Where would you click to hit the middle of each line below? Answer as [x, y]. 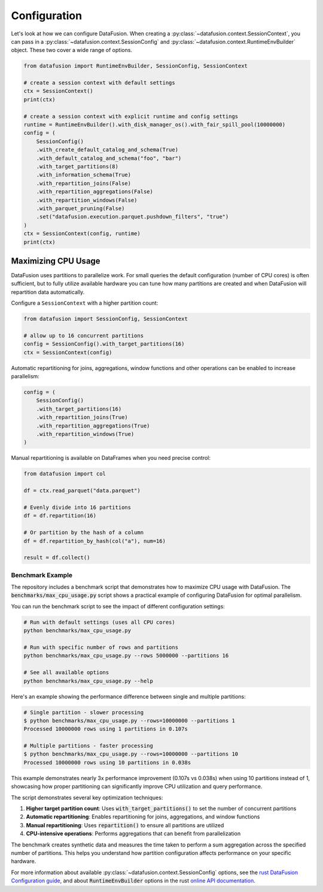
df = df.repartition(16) [60, 516]
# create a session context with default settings [100, 83]
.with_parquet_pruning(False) [80, 208]
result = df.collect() [57, 558]
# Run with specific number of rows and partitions [101, 647]
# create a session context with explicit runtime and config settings [131, 116]
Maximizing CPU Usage [56, 261]
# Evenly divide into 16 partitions [77, 507]
